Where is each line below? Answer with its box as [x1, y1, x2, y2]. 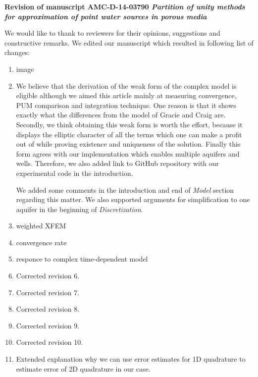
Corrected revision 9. [16, 320, 80, 330]
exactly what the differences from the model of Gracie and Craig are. [16, 109, 226, 120]
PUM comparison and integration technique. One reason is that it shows [16, 100, 236, 110]
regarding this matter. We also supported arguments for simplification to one [16, 194, 250, 205]
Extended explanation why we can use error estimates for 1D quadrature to [16, 354, 246, 364]
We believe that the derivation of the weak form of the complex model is [16, 80, 237, 91]
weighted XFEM [16, 220, 66, 231]
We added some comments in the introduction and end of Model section [16, 184, 234, 195]
